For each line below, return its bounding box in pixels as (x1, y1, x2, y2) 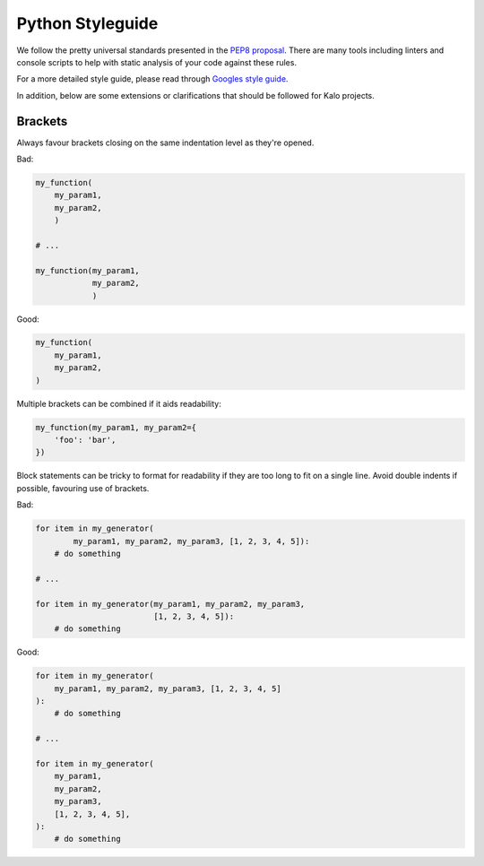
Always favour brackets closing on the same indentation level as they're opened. (16, 137, 315, 148)
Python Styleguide (16, 13, 159, 33)
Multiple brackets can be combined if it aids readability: (16, 398, 221, 409)
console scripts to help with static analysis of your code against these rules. (16, 56, 298, 67)
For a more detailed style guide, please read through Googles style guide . (16, 74, 289, 84)
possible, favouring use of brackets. (16, 482, 150, 493)
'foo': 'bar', (54, 435, 117, 446)
